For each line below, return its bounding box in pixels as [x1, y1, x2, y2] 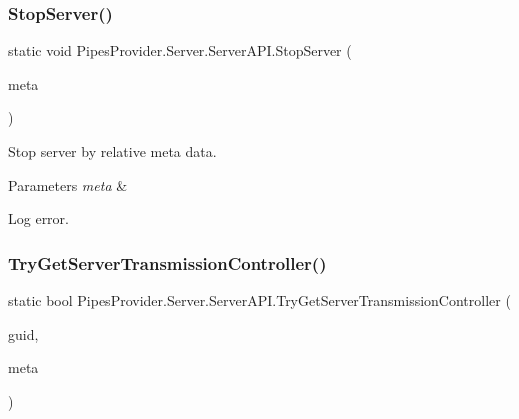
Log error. [8, 208, 69, 229]
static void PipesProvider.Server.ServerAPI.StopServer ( [8, 40, 352, 61]
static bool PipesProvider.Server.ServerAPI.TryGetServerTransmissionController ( [8, 290, 511, 310]
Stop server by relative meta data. [8, 141, 217, 161]
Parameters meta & [8, 174, 128, 195]
